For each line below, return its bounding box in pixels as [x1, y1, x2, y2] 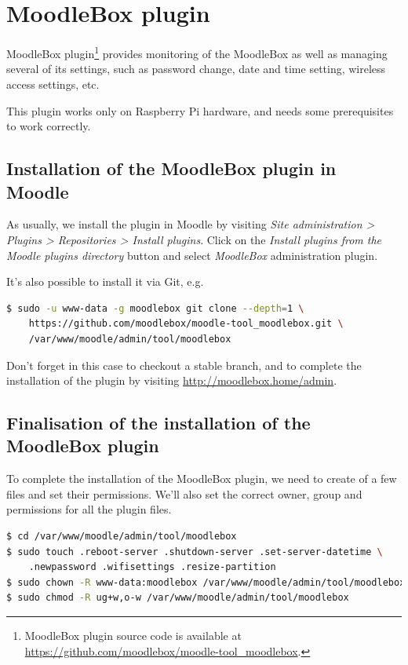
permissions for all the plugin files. [6, 501, 172, 517]
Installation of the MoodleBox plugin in [6, 156, 337, 181]
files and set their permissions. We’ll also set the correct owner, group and [6, 485, 362, 502]
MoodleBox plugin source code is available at [24, 627, 242, 644]
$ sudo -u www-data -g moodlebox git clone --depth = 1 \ [6, 302, 304, 314]
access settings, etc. [6, 75, 100, 92]
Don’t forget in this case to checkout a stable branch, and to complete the [6, 356, 362, 373]
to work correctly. [6, 118, 91, 134]
